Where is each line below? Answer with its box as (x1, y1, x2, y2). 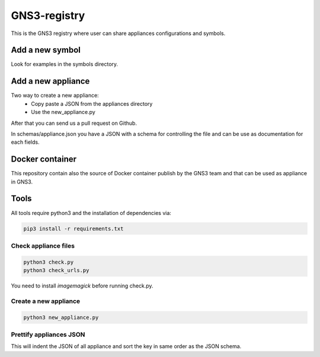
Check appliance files (11, 241, 75, 249)
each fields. (11, 138, 40, 146)
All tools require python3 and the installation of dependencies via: (11, 209, 172, 216)
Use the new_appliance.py (31, 109, 96, 116)
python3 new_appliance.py (23, 314, 99, 321)
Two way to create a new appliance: (11, 92, 99, 99)
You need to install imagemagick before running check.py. (11, 282, 153, 289)
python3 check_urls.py (23, 267, 89, 274)
